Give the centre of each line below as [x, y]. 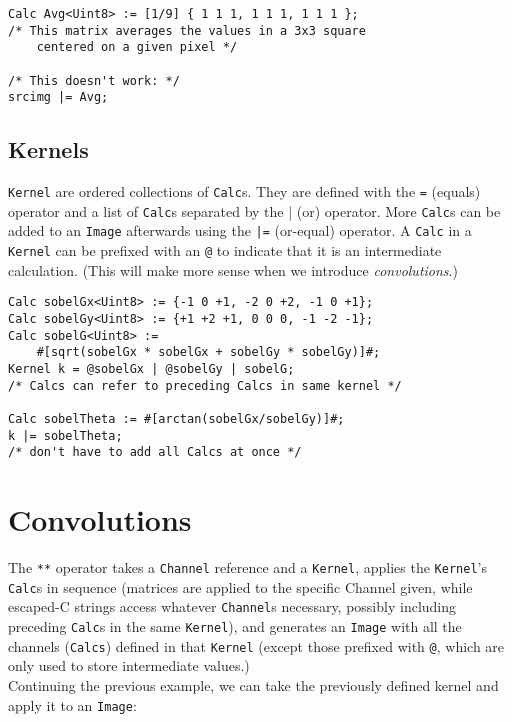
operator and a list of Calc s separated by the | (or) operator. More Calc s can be [254, 210]
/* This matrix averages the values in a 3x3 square [187, 30]
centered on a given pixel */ [137, 47]
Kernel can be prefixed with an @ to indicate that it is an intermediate [225, 250]
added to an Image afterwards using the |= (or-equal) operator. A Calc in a [240, 230]
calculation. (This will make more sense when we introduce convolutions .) [233, 269]
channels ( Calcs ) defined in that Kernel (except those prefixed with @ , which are [256, 645]
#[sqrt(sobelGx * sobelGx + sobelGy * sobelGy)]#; [208, 352]
